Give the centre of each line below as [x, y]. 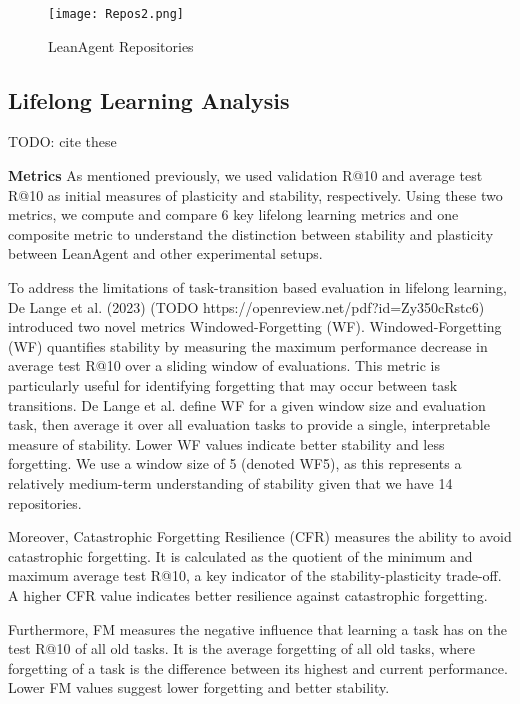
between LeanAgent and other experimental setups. [165, 253]
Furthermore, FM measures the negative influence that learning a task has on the [258, 628]
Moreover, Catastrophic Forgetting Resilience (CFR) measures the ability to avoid [260, 536]
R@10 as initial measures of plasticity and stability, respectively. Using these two [255, 194]
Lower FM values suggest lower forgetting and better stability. [199, 687]
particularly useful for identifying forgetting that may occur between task [233, 384]
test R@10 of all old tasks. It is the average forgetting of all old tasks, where [242, 648]
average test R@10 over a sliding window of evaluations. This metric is [224, 365]
